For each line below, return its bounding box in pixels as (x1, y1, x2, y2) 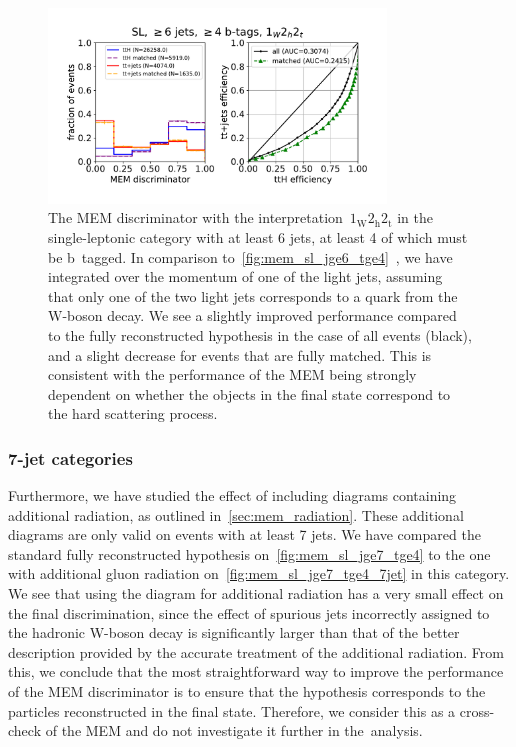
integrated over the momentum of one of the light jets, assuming (48, 266, 443, 287)
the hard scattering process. (48, 403, 218, 424)
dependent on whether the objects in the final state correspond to (48, 383, 451, 404)
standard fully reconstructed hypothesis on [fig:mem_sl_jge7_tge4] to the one (8, 543, 491, 564)
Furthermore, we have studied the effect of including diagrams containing (8, 485, 457, 506)
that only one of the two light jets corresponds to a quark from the (48, 285, 458, 306)
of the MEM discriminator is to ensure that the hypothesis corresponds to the (8, 681, 486, 702)
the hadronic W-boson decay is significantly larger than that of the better (8, 622, 460, 643)
